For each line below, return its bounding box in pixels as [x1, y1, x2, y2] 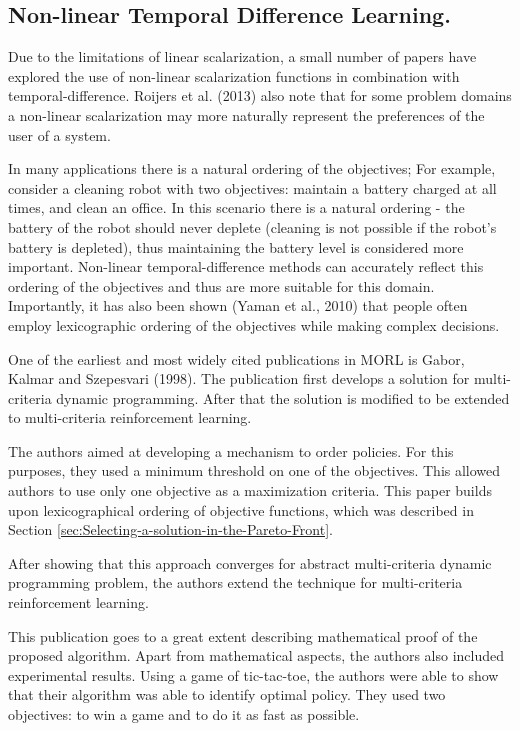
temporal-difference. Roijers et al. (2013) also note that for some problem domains [8, 85, 512, 106]
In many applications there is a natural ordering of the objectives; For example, [8, 158, 496, 179]
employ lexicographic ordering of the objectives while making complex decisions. [8, 314, 500, 335]
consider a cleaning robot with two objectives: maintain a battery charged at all [8, 177, 497, 198]
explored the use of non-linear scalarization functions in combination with [8, 65, 460, 86]
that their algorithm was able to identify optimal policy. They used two [8, 684, 446, 705]
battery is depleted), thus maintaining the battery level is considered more [8, 236, 464, 257]
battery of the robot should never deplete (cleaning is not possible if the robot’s [8, 216, 497, 237]
